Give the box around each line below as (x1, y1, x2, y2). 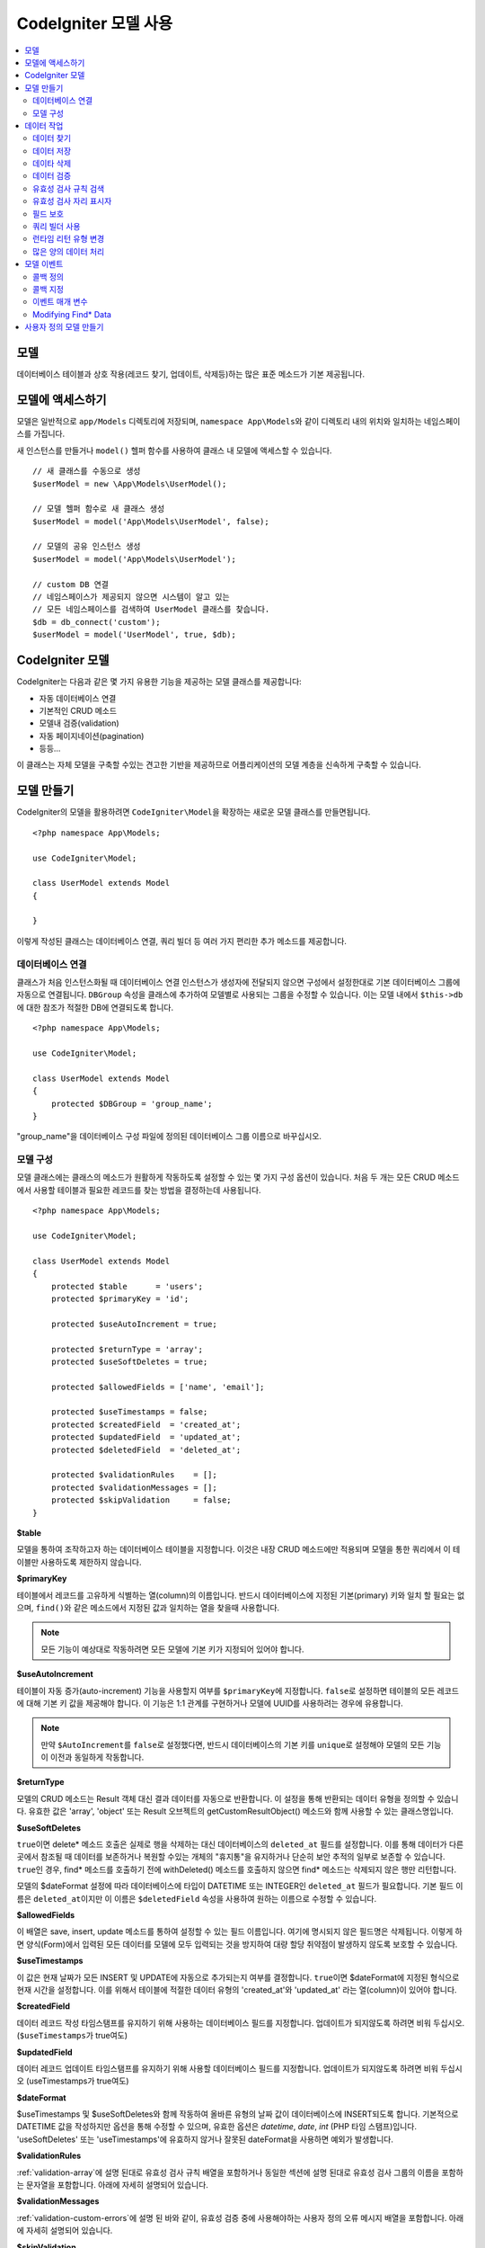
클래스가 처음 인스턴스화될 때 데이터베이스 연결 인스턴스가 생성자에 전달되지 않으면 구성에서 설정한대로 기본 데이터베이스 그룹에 (16, 977, 461, 988)
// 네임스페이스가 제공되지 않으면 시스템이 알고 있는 (32, 592, 230, 602)
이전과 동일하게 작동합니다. (49, 1752, 145, 1762)
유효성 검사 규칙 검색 (32, 183, 105, 193)
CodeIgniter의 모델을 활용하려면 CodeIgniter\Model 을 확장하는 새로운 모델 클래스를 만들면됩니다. (16, 807, 371, 817)
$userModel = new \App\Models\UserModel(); (32, 478, 227, 489)
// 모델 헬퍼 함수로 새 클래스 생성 (32, 504, 165, 514)
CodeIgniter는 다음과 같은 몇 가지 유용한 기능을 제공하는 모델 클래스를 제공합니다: (16, 676, 303, 687)
